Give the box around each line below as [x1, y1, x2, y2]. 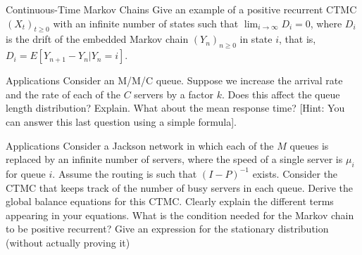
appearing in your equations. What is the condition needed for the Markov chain [6, 207, 354, 222]
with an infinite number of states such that [53, 15, 239, 30]
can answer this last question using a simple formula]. [6, 114, 237, 129]
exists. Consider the [252, 166, 338, 181]
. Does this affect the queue [221, 86, 340, 101]
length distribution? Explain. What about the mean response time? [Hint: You [6, 100, 345, 115]
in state [239, 32, 273, 46]
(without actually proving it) [6, 235, 130, 249]
